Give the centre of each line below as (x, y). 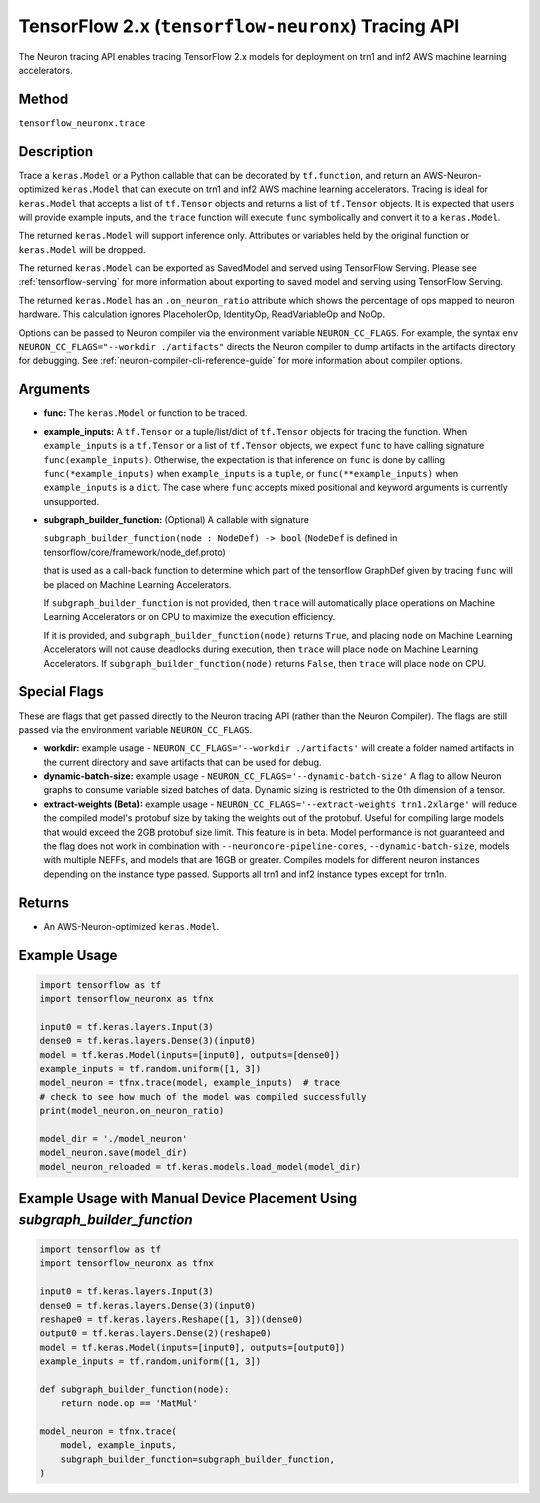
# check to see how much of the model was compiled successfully (203, 1096)
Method (43, 98)
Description (56, 151)
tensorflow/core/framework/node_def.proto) (135, 552)
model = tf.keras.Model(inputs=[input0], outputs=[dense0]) (190, 1054)
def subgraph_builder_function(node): (134, 1389)
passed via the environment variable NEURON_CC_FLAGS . (135, 729)
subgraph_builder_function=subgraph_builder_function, (197, 1459)
